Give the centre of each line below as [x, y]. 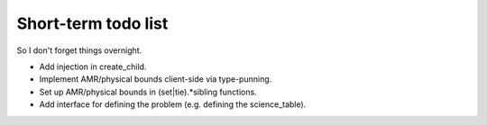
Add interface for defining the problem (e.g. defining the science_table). [173, 104]
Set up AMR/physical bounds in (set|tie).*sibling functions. [148, 92]
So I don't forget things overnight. [79, 50]
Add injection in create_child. [93, 67]
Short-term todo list [92, 23]
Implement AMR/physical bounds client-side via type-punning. [156, 79]
